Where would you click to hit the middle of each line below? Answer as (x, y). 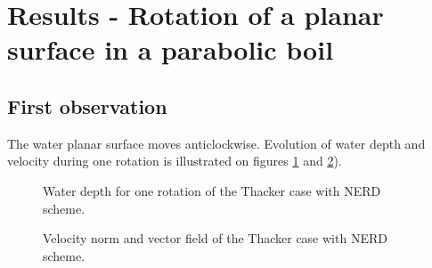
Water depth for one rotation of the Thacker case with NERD (212, 190)
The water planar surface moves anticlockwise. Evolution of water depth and (216, 143)
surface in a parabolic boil (171, 49)
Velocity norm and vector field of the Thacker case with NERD (215, 238)
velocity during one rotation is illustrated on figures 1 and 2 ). (175, 161)
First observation (87, 106)
